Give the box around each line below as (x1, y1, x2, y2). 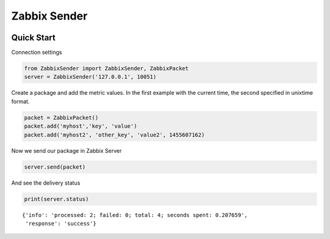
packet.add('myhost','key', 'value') (24, 123, 137, 130)
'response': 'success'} (25, 220, 97, 227)
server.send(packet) (24, 163, 86, 171)
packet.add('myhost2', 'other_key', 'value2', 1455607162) (24, 131, 205, 138)
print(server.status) (24, 196, 89, 202)
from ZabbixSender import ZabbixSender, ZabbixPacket (24, 65, 189, 72)
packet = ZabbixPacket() (24, 114, 99, 121)
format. (11, 98, 30, 105)
